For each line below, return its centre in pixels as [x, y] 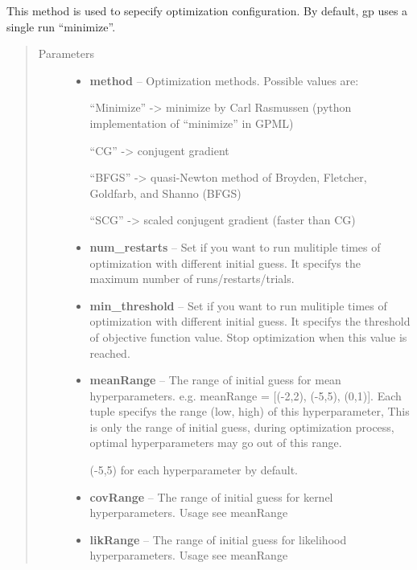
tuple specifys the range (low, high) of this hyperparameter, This [250, 411]
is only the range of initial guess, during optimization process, [242, 426]
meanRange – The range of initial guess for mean [215, 380]
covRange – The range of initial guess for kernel [211, 496]
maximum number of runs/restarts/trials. [192, 279]
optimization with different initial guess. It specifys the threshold [250, 321]
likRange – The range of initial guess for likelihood [218, 539]
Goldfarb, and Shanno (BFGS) [165, 193]
